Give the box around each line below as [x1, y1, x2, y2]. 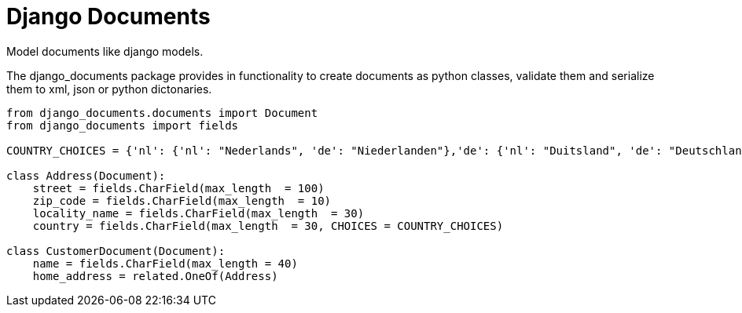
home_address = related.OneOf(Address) [32, 269, 278, 282]
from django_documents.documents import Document [6, 106, 318, 119]
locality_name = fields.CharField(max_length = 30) [32, 206, 365, 220]
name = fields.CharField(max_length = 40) [32, 257, 298, 270]
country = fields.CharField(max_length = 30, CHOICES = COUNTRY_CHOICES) [32, 219, 504, 232]
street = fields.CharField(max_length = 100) [32, 181, 325, 195]
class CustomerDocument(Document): [6, 244, 226, 257]
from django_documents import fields [6, 118, 239, 132]
